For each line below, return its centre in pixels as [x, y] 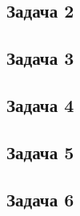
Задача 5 [40, 152]
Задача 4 [40, 104]
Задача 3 [40, 58]
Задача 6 [40, 199]
